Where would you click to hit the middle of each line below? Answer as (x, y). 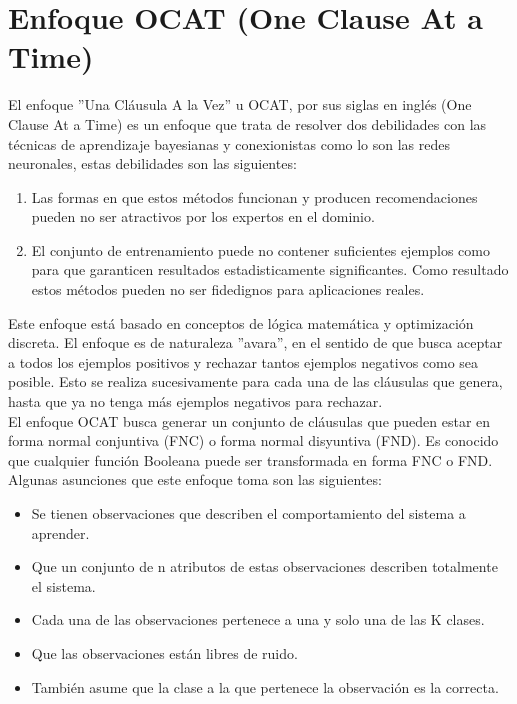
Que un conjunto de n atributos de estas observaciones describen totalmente (264, 566)
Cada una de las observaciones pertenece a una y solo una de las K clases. (258, 619)
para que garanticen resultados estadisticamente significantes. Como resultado (270, 269)
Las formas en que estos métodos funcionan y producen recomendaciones (254, 196)
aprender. (60, 532)
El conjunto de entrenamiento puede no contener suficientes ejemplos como (260, 249)
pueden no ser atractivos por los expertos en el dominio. (203, 216)
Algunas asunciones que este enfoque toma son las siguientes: (195, 479)
